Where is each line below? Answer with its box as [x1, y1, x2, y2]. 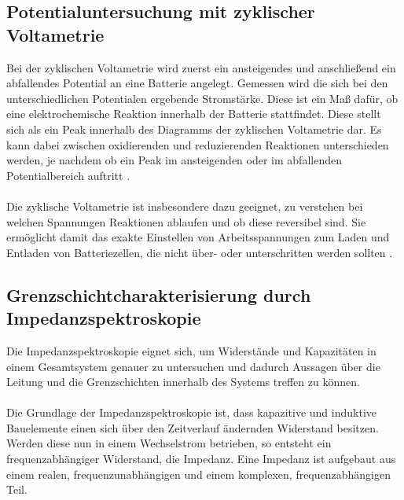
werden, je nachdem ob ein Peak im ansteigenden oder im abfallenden [6, 152, 342, 168]
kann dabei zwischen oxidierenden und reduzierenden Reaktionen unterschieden [6, 136, 389, 153]
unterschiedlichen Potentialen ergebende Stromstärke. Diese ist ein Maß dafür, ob [6, 90, 398, 106]
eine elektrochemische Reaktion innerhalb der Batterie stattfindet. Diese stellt [6, 105, 381, 122]
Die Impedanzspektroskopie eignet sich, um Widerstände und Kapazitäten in [6, 342, 376, 358]
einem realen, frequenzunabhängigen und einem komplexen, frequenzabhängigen [6, 465, 391, 482]
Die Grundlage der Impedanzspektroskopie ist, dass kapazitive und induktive [6, 404, 377, 421]
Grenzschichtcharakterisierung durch [6, 282, 311, 307]
